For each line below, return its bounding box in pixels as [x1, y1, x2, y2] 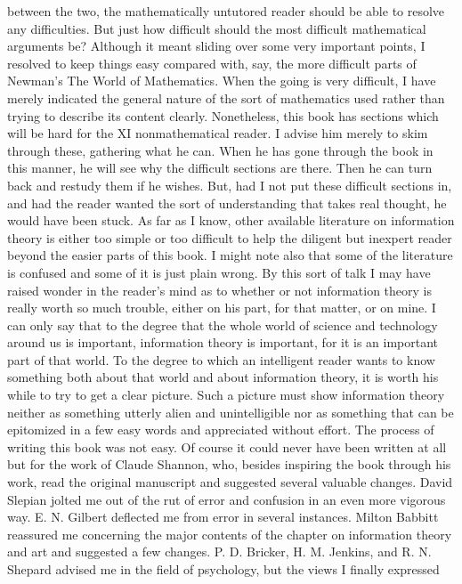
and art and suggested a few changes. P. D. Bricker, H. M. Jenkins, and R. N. [7, 542, 432, 561]
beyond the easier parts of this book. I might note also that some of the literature [7, 246, 453, 264]
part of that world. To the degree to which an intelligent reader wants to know [7, 350, 435, 369]
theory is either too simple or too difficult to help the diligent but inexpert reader [7, 228, 452, 247]
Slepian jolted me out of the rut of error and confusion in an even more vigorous [7, 490, 446, 508]
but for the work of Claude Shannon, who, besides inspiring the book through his [7, 455, 451, 474]
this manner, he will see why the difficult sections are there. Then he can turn [7, 158, 433, 177]
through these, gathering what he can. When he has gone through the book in [7, 141, 434, 159]
